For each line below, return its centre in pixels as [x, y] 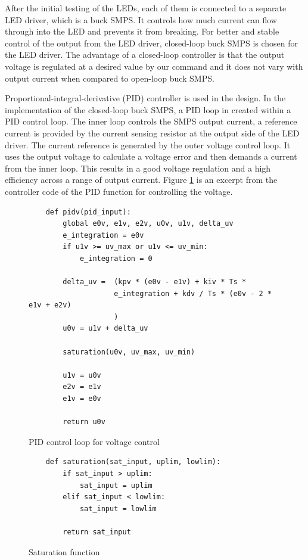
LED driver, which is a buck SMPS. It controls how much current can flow [141, 19]
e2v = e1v [82, 387]
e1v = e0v [82, 399]
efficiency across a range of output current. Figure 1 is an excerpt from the [141, 180]
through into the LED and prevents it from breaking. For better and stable [142, 31]
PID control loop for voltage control [94, 441]
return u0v [84, 422]
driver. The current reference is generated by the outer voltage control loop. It [148, 144]
